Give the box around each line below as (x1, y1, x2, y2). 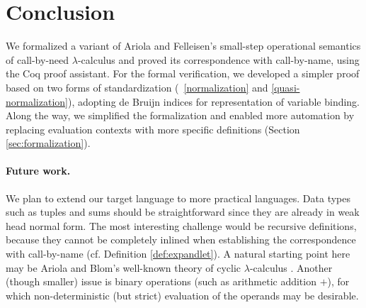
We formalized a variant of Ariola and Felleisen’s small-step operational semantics (6, 38, 361, 53)
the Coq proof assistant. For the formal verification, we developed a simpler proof (6, 66, 360, 81)
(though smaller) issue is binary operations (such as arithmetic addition (6, 274, 316, 289)
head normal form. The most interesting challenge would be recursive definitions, (6, 218, 357, 233)
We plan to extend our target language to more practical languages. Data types (6, 190, 351, 205)
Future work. (6, 163, 71, 178)
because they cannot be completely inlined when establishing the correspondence (6, 232, 356, 247)
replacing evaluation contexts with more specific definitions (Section (6, 121, 300, 136)
